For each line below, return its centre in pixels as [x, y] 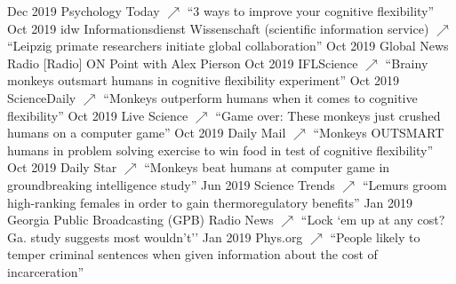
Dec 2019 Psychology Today [84, 11]
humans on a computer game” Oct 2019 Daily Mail [147, 133]
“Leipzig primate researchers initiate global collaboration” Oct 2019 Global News [228, 46]
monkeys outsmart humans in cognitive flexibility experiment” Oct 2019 [203, 80]
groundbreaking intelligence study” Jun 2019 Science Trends [171, 184]
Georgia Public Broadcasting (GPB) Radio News [140, 220]
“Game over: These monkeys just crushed [328, 115]
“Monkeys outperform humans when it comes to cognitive [260, 97]
